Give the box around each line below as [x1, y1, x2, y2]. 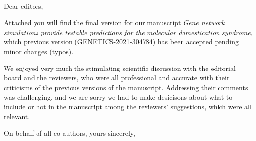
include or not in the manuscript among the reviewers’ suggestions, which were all [4, 101, 252, 111]
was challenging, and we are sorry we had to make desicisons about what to [4, 92, 233, 102]
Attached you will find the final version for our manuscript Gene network [4, 17, 225, 28]
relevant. [4, 111, 30, 121]
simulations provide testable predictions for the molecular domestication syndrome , [4, 27, 253, 37]
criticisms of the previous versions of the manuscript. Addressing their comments [4, 82, 248, 92]
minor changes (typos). [4, 46, 73, 56]
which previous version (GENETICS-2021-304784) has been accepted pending [4, 36, 239, 47]
